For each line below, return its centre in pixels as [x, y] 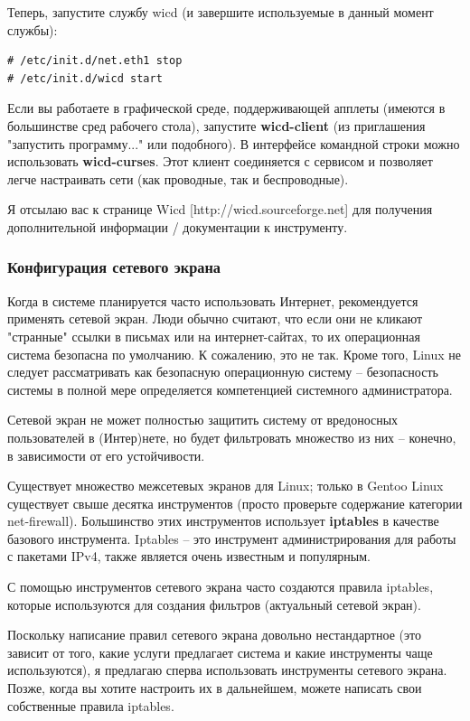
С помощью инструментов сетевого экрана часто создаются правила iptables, [221, 587]
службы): [33, 29]
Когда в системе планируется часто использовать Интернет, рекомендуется [213, 300]
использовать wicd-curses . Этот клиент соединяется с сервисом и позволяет [220, 161]
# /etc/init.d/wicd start [85, 78]
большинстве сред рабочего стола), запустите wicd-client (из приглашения [216, 125]
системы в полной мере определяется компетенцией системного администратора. [230, 389]
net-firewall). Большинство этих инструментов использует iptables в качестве [223, 521]
